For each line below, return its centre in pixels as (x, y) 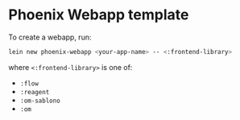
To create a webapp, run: (50, 37)
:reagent (35, 92)
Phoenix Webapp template (99, 15)
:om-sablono (40, 101)
